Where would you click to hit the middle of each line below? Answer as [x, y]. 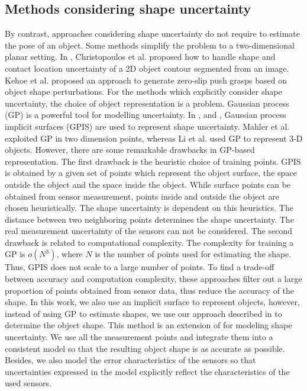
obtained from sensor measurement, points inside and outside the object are [142, 196]
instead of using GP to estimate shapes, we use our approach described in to [143, 313]
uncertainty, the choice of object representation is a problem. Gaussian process [147, 103]
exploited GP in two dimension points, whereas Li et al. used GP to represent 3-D [154, 138]
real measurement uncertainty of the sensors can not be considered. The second [148, 231]
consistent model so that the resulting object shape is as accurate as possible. [145, 348]
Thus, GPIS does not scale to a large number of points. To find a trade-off [140, 267]
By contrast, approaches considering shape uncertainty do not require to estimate [152, 33]
